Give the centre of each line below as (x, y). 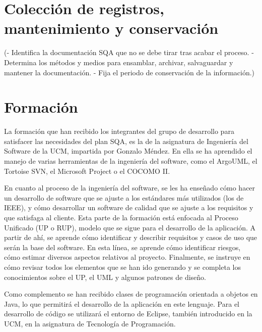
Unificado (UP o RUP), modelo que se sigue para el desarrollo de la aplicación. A (130, 227)
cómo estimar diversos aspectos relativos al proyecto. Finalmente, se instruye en (127, 257)
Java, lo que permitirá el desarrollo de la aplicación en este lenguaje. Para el (122, 303)
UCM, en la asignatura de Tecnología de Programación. (90, 323)
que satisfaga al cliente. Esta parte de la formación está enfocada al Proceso (121, 217)
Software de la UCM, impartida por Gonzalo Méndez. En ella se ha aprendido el (128, 151)
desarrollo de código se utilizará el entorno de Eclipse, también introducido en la (128, 314)
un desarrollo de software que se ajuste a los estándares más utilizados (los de (124, 197)
